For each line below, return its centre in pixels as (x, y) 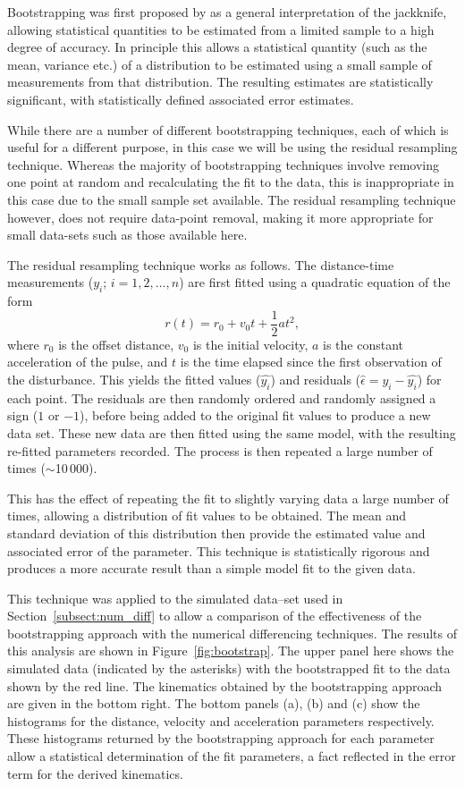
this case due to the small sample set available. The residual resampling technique (232, 199)
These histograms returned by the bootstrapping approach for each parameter (221, 738)
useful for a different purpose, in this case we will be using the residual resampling (232, 147)
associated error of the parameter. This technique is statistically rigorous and (219, 550)
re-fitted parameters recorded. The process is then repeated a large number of (220, 450)
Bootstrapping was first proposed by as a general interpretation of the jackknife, (227, 12)
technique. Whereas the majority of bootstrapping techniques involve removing (224, 164)
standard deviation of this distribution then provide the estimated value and (216, 532)
